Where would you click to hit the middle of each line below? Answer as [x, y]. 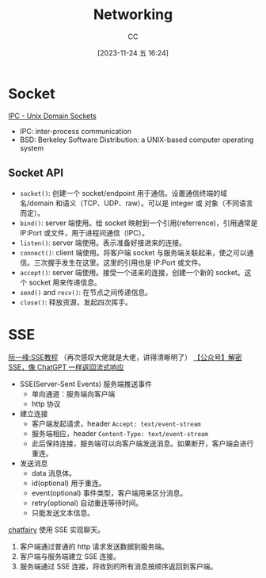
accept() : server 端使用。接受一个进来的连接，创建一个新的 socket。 [132, 272]
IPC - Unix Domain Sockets [52, 116]
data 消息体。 [54, 473]
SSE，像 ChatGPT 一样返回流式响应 [66, 367]
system [32, 147]
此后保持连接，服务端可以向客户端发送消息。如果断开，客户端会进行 [142, 444]
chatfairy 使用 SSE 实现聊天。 [57, 530]
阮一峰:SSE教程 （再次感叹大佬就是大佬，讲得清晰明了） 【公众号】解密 [125, 358]
